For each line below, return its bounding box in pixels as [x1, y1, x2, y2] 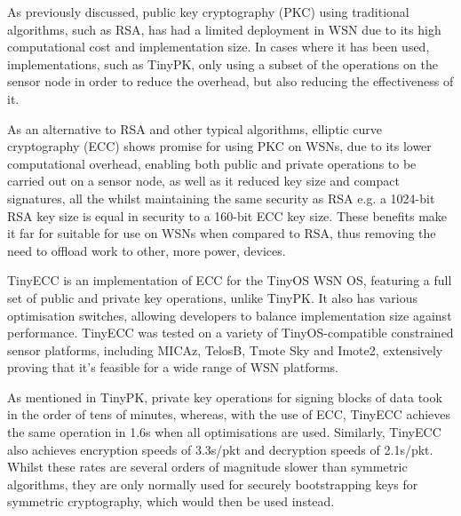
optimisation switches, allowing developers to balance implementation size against [7, 306, 452, 324]
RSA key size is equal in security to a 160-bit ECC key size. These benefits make [7, 206, 448, 225]
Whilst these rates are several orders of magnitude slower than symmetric [7, 457, 408, 476]
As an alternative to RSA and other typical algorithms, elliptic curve [7, 119, 383, 138]
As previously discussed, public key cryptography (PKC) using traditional [7, 3, 409, 20]
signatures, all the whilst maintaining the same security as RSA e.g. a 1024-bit [7, 188, 435, 207]
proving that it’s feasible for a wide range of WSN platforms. [7, 358, 338, 377]
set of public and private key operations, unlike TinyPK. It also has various [7, 288, 417, 306]
